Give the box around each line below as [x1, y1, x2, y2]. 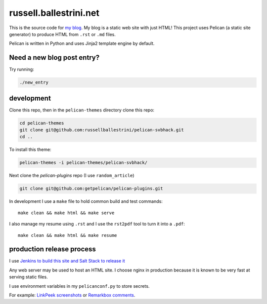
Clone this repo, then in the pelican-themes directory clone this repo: [9, 107, 155, 113]
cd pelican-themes [19, 120, 64, 126]
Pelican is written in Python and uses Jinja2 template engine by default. [9, 40, 155, 46]
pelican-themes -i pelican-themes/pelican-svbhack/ [19, 160, 148, 165]
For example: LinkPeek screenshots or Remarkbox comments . [9, 292, 135, 298]
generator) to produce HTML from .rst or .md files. [9, 31, 116, 37]
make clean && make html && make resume [18, 232, 117, 238]
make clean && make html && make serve [18, 210, 115, 216]
